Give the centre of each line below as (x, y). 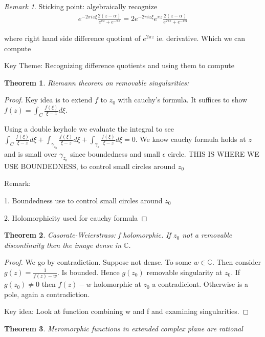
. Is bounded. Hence (88, 272)
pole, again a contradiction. (47, 294)
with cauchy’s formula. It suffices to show (183, 100)
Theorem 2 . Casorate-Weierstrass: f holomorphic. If (87, 235)
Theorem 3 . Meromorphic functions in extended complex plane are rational (124, 328)
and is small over (31, 153)
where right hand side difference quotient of (72, 38)
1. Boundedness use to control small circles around (83, 200)
